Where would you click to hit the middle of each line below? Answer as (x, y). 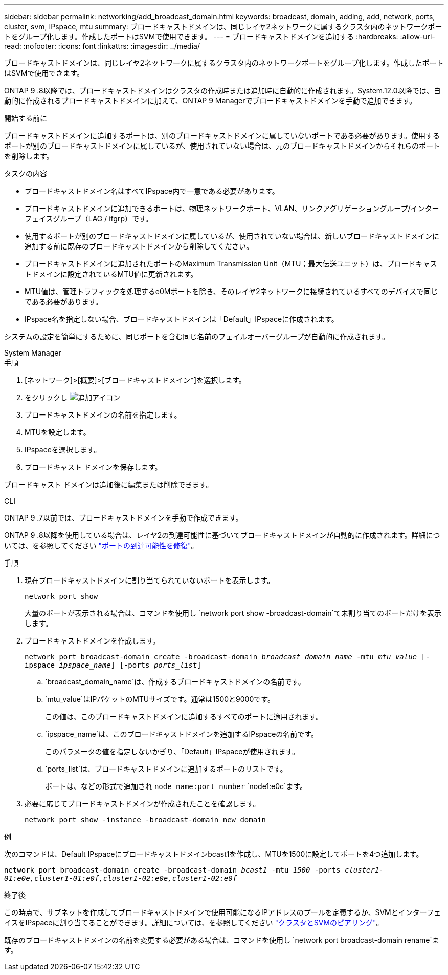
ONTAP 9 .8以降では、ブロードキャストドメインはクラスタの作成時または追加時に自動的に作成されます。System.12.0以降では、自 (222, 90)
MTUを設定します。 (58, 432)
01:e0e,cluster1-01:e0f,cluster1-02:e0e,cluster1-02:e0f (121, 878)
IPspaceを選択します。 (63, 450)
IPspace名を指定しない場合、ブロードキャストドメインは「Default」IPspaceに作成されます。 (182, 319)
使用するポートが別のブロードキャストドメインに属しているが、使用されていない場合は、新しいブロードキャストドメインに (232, 236)
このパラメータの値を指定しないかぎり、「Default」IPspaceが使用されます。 (172, 751)
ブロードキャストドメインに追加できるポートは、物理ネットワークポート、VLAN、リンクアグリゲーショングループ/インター (232, 208)
